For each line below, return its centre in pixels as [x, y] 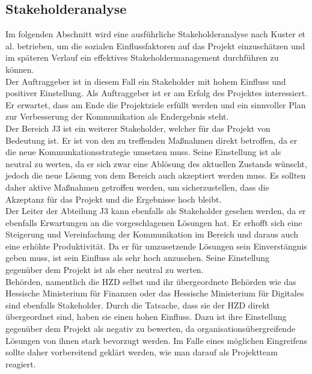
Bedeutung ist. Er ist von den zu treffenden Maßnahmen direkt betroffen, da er [151, 140]
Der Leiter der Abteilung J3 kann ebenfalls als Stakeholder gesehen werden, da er [156, 211]
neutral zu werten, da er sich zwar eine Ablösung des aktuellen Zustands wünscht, [156, 163]
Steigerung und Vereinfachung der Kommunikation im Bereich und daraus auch [152, 234]
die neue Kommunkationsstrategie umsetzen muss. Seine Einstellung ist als [143, 152]
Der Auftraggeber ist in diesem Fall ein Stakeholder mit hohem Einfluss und [146, 81]
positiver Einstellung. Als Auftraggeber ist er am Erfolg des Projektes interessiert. [157, 93]
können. [20, 69]
